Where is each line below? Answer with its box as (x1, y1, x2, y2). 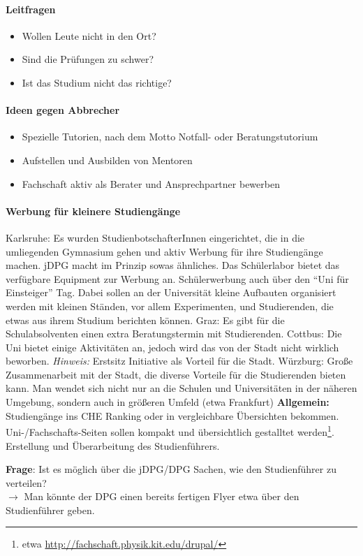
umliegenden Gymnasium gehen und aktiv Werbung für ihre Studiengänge (6, 244, 323, 258)
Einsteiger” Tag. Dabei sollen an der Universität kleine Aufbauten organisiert (6, 285, 336, 300)
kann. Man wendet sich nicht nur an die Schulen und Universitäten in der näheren (6, 381, 357, 395)
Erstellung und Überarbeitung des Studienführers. (6, 438, 220, 453)
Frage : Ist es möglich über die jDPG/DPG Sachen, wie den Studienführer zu (6, 462, 336, 476)
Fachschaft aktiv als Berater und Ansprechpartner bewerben (22, 176, 280, 191)
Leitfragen (6, 1, 56, 16)
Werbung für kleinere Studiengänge (6, 203, 181, 218)
